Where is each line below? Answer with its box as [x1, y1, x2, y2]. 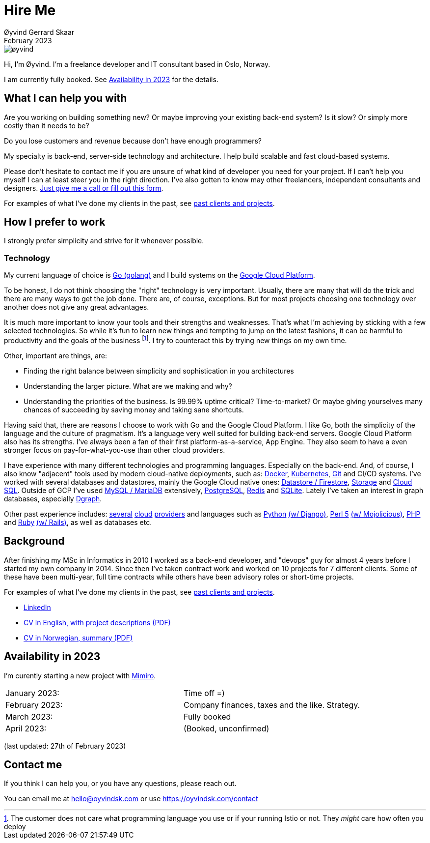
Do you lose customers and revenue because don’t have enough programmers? [4, 136, 262, 145]
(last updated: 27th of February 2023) [4, 741, 126, 750]
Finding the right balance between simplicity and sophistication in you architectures [24, 366, 294, 375]
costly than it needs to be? [4, 121, 89, 130]
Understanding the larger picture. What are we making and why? [24, 381, 232, 390]
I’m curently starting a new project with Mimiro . [4, 671, 156, 680]
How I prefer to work [4, 216, 106, 229]
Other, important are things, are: [4, 351, 107, 360]
